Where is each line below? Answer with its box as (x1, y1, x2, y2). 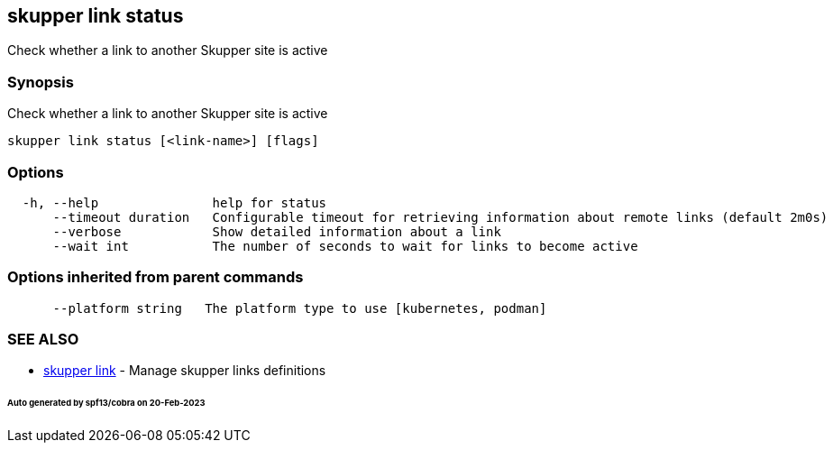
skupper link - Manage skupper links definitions (43, 363, 326, 379)
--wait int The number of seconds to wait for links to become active (52, 238, 638, 253)
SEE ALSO (7, 330, 79, 349)
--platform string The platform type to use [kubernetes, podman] (52, 300, 547, 316)
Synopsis (7, 72, 74, 91)
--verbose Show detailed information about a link (52, 224, 501, 239)
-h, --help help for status (22, 195, 327, 210)
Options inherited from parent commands (7, 268, 304, 287)
